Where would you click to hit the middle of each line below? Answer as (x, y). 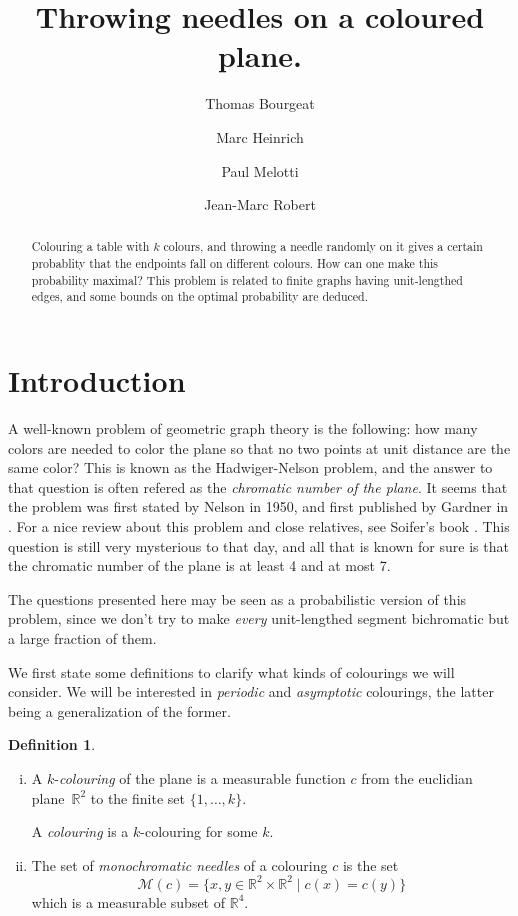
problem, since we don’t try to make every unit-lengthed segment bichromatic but (259, 618)
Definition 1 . (52, 744)
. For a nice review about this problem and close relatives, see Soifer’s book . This (259, 526)
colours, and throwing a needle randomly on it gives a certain (323, 246)
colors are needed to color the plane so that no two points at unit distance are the (259, 447)
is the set (370, 864)
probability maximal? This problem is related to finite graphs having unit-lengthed (247, 279)
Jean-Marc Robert (260, 204)
